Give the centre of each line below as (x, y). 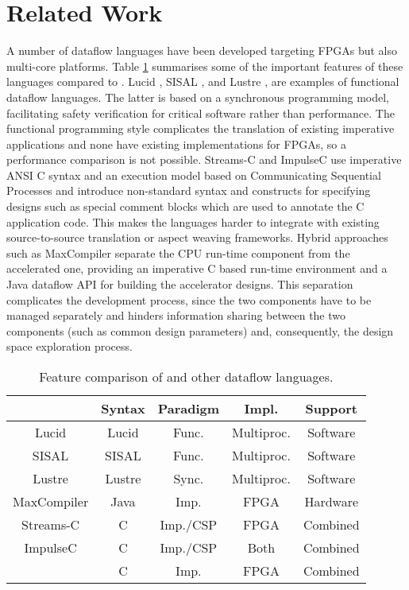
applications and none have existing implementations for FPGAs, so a (176, 144)
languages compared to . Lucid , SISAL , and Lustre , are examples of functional (203, 82)
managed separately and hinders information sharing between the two (176, 315)
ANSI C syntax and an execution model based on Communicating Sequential (194, 175)
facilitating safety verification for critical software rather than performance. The (201, 113)
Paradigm (189, 408)
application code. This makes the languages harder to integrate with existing (193, 221)
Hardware (332, 501)
